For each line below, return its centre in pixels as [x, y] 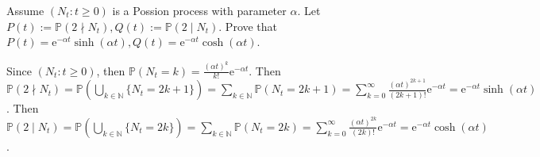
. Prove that [248, 26]
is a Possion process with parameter [199, 10]
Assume [25, 10]
